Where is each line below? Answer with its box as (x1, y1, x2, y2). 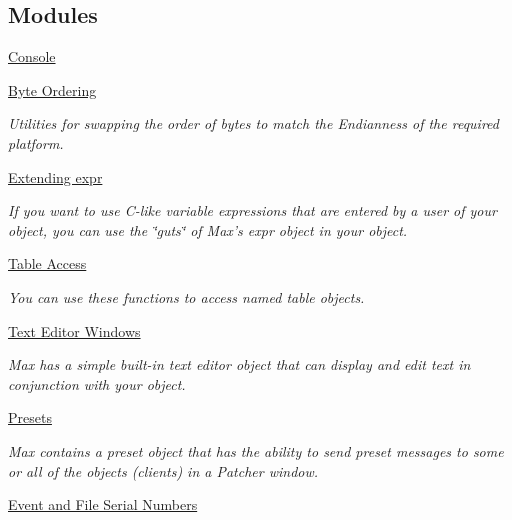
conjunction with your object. (8, 373, 186, 394)
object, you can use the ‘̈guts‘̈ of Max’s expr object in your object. (8, 219, 408, 240)
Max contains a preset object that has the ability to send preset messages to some (8, 440, 504, 461)
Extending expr (8, 166, 103, 187)
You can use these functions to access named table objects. (8, 286, 365, 307)
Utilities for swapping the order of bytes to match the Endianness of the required (8, 113, 499, 134)
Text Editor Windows (8, 320, 141, 341)
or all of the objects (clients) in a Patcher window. (8, 460, 319, 481)
